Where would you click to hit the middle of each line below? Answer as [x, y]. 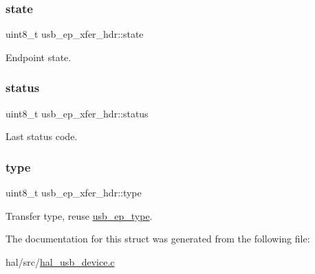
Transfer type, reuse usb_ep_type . [79, 215]
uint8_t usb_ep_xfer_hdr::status [77, 113]
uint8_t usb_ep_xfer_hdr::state [75, 34]
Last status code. [42, 136]
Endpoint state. [39, 57]
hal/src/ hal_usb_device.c [60, 261]
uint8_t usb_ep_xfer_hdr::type [74, 193]
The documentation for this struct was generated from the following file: [158, 239]
